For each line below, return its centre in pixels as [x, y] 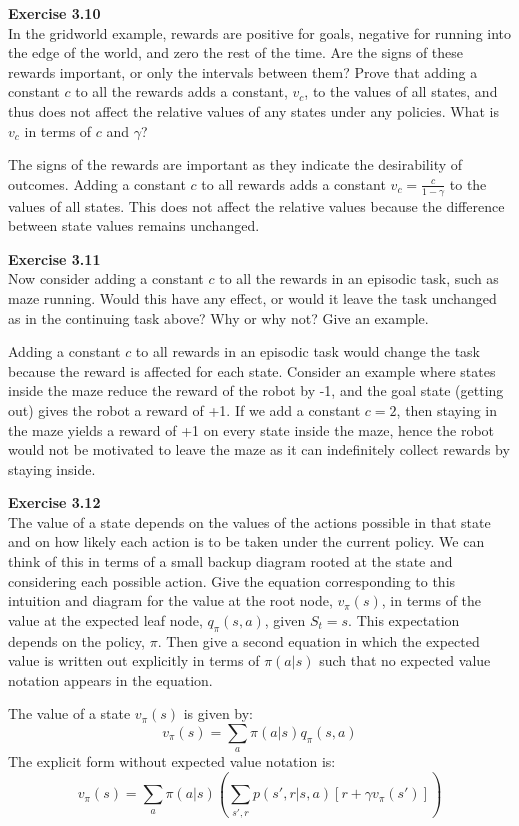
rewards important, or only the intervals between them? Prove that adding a [243, 71]
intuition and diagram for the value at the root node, [170, 600]
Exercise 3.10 [54, 13]
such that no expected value [405, 660]
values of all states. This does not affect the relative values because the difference [256, 205]
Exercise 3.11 [54, 258]
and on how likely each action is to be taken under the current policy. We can [246, 541]
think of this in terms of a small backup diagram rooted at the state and [230, 561]
